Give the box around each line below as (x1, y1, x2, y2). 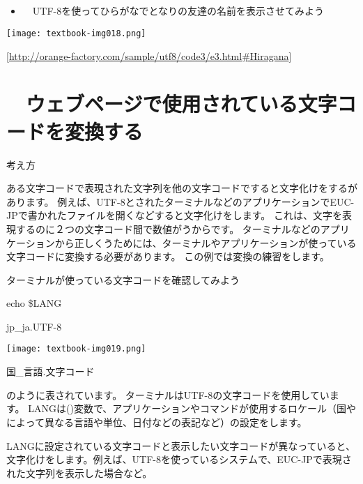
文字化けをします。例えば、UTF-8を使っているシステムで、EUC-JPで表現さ (6, 452, 352, 467)
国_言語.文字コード (6, 364, 95, 379)
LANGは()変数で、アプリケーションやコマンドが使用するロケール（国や (28, 401, 357, 416)
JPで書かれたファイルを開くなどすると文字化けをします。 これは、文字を (6, 208, 342, 222)
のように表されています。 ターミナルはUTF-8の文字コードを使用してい (6, 387, 330, 402)
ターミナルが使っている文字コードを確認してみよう (6, 272, 240, 287)
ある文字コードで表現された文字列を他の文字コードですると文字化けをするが (6, 181, 357, 195)
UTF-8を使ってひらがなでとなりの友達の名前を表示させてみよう (32, 3, 325, 18)
